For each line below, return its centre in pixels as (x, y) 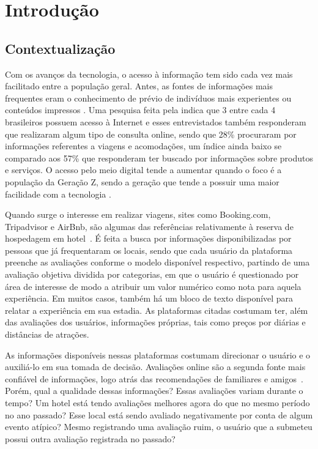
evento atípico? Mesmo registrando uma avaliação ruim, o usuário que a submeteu (159, 427)
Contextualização (60, 48)
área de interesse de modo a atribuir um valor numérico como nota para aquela (153, 286)
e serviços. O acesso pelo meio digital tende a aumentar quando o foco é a (143, 170)
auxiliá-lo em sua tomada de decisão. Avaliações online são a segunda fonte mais (155, 367)
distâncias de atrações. (47, 334)
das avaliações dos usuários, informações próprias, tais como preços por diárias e (155, 322)
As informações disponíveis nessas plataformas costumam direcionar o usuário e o (158, 354)
